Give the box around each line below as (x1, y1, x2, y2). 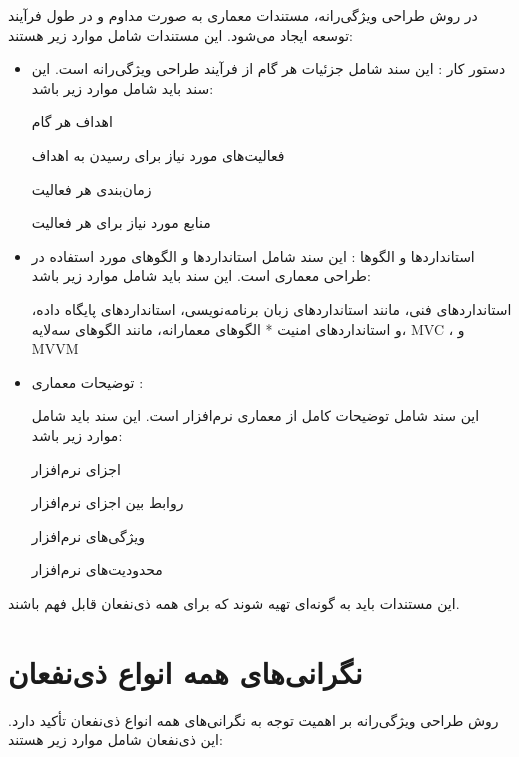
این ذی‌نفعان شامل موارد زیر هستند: (8, 729, 223, 750)
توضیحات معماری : (31, 371, 144, 392)
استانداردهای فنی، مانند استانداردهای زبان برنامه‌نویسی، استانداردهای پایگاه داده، (31, 298, 512, 319)
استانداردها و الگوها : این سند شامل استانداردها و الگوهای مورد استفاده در (31, 245, 475, 266)
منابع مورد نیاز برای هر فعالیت (31, 212, 211, 233)
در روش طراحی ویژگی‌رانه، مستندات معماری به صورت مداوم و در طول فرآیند (8, 5, 478, 25)
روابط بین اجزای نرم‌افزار (31, 492, 184, 513)
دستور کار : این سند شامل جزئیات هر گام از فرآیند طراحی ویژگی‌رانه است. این (31, 58, 506, 79)
